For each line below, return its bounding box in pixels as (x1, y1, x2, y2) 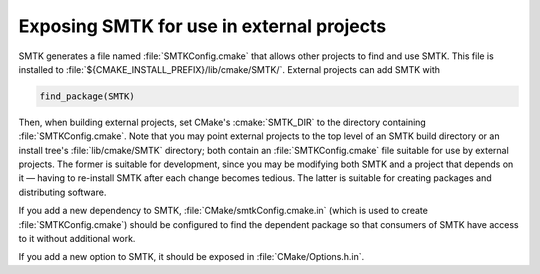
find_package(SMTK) (39, 90, 135, 102)
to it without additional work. (18, 233, 136, 245)
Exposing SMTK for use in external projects (18, 15, 387, 37)
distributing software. (18, 186, 107, 198)
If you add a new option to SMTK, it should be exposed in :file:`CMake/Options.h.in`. (18, 251, 365, 263)
